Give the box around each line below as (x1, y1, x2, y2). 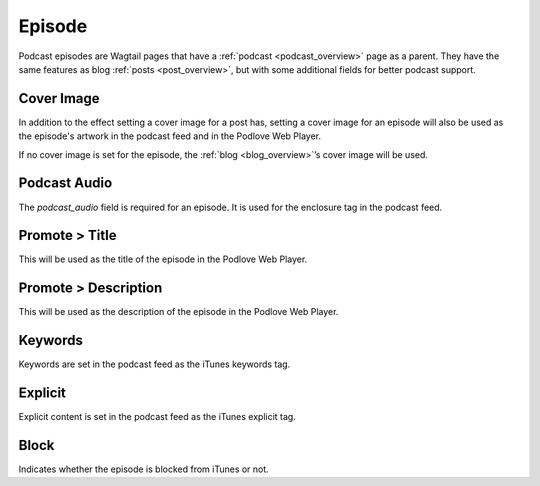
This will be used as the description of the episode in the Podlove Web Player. (18, 306, 339, 318)
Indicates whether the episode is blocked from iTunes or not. (18, 463, 269, 475)
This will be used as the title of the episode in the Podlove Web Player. (18, 253, 308, 265)
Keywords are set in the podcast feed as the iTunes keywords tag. (18, 358, 291, 370)
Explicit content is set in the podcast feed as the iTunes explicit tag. (18, 411, 297, 423)
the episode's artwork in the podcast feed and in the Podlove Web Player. (18, 130, 322, 142)
